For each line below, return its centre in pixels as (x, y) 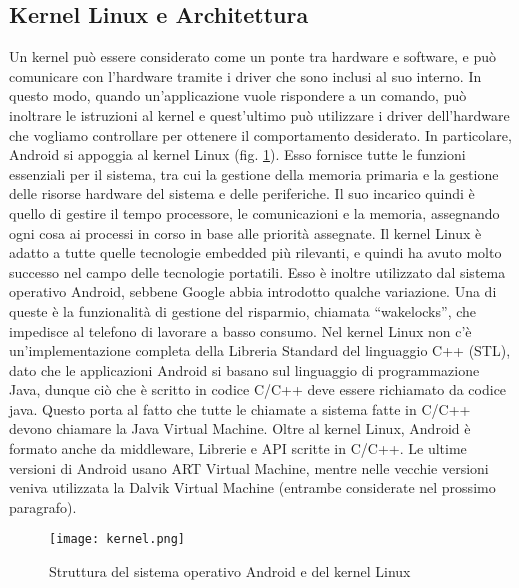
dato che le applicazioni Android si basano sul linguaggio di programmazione (244, 369)
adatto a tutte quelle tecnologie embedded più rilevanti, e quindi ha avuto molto (255, 252)
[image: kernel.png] (117, 539)
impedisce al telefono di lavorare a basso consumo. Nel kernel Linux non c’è (240, 330)
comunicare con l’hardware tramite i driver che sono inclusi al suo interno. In (245, 75)
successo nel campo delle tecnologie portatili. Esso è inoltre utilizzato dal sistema (257, 271)
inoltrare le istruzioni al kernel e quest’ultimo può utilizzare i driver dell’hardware (259, 114)
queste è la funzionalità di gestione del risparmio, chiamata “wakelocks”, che (243, 310)
